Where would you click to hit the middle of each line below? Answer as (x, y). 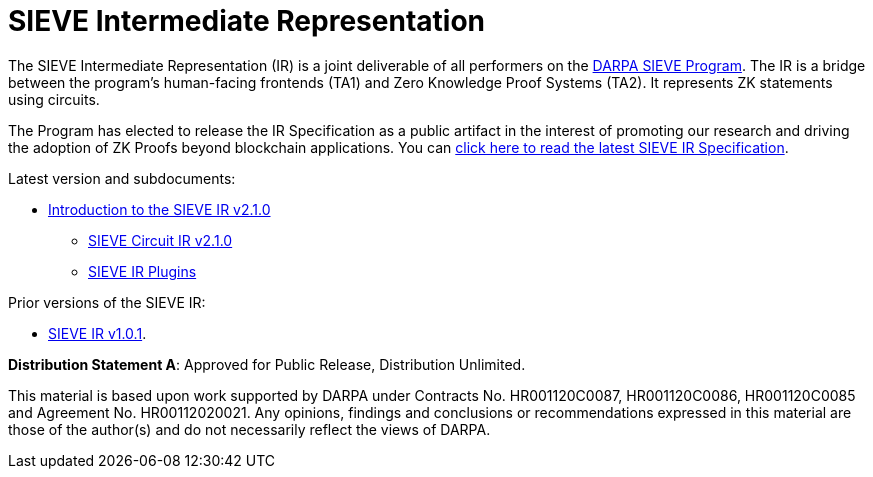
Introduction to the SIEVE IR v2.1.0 (159, 209)
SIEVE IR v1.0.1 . (97, 333)
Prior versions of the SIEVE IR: (107, 302)
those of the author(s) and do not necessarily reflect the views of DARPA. (249, 429)
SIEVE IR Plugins (142, 271)
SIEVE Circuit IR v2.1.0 (160, 240)
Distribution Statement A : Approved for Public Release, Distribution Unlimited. (267, 364)
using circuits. (54, 99)
